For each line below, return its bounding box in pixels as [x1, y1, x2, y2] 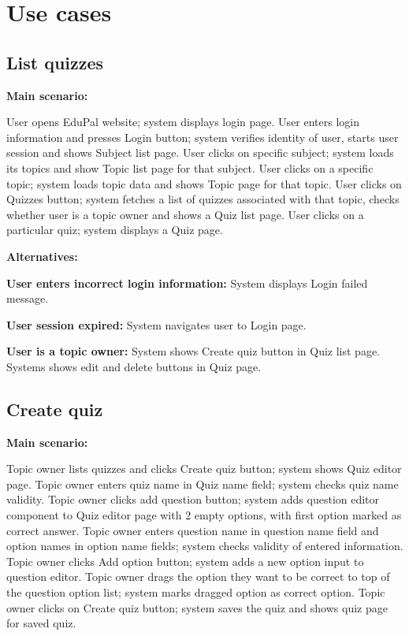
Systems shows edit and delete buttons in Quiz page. [6, 358, 262, 374]
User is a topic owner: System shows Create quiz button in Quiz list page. [6, 343, 381, 359]
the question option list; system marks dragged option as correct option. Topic [6, 584, 385, 601]
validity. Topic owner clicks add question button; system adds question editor [6, 491, 380, 508]
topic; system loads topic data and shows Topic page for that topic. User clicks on [6, 175, 402, 192]
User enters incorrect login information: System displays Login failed [6, 274, 368, 291]
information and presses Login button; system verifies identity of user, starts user [6, 128, 399, 145]
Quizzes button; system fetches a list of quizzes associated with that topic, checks [6, 191, 400, 207]
